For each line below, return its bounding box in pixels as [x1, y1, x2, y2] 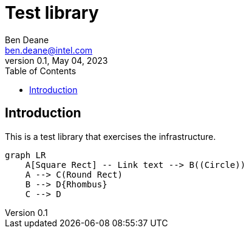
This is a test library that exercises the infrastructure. [5, 131, 216, 142]
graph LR [5, 150, 46, 160]
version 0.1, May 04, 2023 [5, 55, 108, 66]
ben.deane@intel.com [5, 44, 93, 55]
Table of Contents [5, 65, 77, 76]
